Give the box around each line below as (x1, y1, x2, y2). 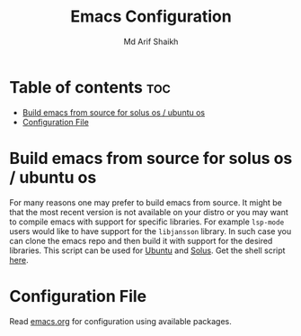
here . (9, 254, 29, 265)
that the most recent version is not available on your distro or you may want (9, 206, 289, 217)
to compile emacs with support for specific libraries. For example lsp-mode (9, 216, 285, 227)
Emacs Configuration (70, 6, 232, 27)
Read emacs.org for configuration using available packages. (9, 315, 232, 326)
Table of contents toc (9, 77, 171, 97)
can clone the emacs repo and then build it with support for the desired (9, 235, 273, 246)
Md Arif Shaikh (123, 36, 179, 47)
